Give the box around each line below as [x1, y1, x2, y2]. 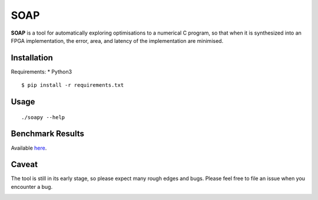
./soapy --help [21, 114, 65, 120]
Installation [11, 53, 53, 63]
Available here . [11, 144, 47, 151]
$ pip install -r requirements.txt [21, 82, 124, 89]
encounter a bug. [11, 183, 53, 190]
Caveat [11, 160, 38, 170]
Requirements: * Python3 [11, 68, 72, 75]
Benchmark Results [11, 129, 85, 139]
